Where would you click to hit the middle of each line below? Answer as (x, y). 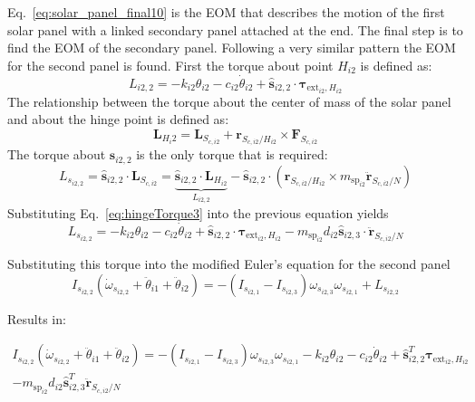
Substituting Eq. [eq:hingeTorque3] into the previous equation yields (198, 212)
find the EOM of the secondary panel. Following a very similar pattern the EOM (232, 48)
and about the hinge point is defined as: (118, 119)
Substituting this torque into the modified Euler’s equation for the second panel (229, 264)
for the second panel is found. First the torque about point (170, 65)
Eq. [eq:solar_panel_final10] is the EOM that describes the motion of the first (226, 12)
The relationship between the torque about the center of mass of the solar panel (229, 101)
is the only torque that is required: (232, 154)
